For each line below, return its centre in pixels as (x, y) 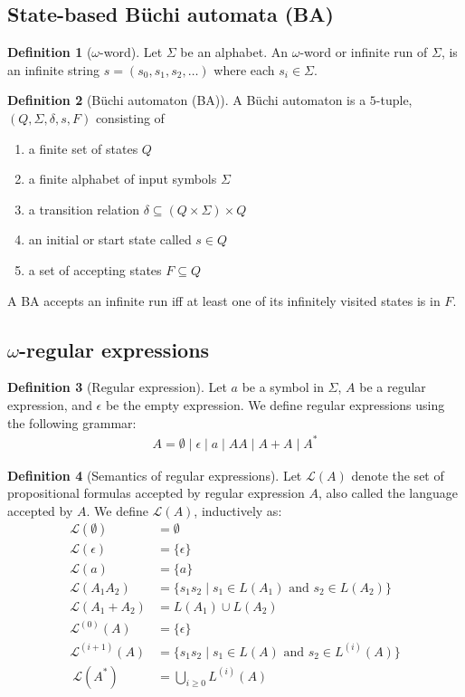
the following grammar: (72, 422)
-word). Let (131, 52)
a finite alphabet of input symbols (123, 179)
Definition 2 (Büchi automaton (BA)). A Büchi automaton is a (187, 100)
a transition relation (84, 209)
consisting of (130, 117)
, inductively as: (238, 510)
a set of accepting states (95, 269)
